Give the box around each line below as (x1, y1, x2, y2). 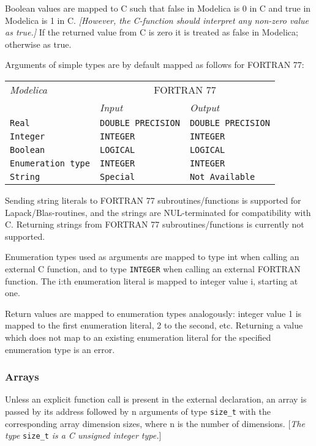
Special (99, 171, 135, 182)
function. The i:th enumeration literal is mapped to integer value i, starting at (5, 274, 298, 287)
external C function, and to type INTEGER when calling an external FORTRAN (5, 262, 301, 275)
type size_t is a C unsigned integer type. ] (5, 429, 162, 442)
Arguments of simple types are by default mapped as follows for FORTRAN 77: (5, 58, 304, 71)
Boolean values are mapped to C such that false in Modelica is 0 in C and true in (5, 2, 311, 14)
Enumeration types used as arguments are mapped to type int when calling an (5, 250, 299, 263)
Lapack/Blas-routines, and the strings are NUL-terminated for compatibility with (5, 206, 311, 218)
